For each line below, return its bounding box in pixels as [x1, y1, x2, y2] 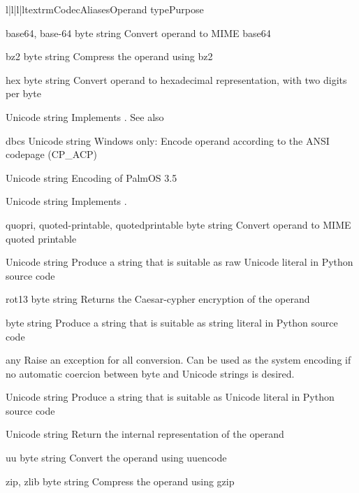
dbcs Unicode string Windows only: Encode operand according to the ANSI [6, 133, 330, 148]
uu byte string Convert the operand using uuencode [6, 450, 227, 465]
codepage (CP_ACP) [6, 147, 98, 162]
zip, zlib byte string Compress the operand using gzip [6, 473, 235, 488]
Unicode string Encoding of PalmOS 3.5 [6, 170, 177, 185]
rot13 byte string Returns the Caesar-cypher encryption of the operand [6, 292, 310, 306]
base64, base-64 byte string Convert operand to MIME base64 [6, 25, 271, 40]
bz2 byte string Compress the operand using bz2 [6, 49, 213, 64]
